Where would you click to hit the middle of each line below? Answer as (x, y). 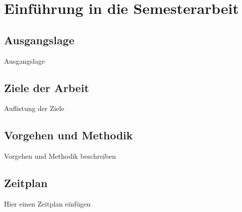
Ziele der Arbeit (47, 87)
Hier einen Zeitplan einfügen (47, 203)
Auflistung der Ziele (34, 108)
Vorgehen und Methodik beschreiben (60, 156)
